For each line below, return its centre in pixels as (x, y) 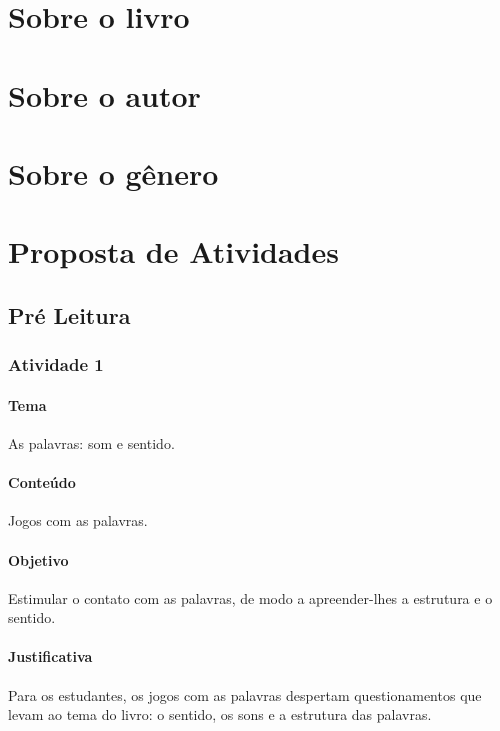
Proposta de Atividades (173, 251)
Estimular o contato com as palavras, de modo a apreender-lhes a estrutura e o (250, 597)
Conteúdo (42, 482)
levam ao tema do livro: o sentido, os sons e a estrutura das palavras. (220, 714)
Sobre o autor (104, 94)
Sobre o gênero (113, 172)
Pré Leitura (69, 314)
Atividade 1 (56, 364)
